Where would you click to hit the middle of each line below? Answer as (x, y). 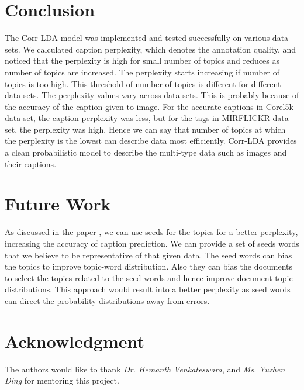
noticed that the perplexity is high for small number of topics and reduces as (142, 61)
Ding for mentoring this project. (62, 380)
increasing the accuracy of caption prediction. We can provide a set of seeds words (152, 243)
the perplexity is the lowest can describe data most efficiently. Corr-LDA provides (151, 141)
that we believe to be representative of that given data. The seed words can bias (148, 255)
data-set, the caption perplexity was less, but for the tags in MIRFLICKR (137, 118)
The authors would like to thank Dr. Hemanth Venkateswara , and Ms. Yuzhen (145, 369)
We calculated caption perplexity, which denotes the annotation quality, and (160, 49)
